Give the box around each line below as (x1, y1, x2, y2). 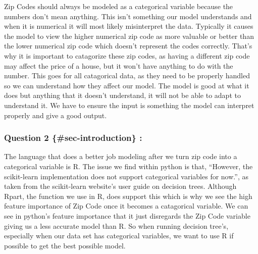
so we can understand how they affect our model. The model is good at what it (4, 80, 249, 90)
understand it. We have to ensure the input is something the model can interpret (4, 99, 254, 110)
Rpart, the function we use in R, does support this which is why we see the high (4, 190, 252, 201)
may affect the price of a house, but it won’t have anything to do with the (4, 60, 233, 71)
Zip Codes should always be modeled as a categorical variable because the (4, 1, 233, 11)
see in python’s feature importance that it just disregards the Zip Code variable (4, 210, 250, 221)
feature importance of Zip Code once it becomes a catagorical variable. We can (4, 200, 248, 211)
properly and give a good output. (4, 110, 107, 120)
